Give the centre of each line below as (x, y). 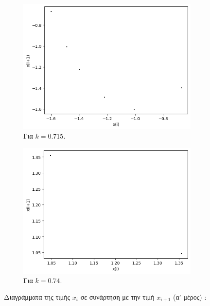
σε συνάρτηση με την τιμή (117, 297)
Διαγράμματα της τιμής (37, 297)
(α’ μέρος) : (190, 297)
